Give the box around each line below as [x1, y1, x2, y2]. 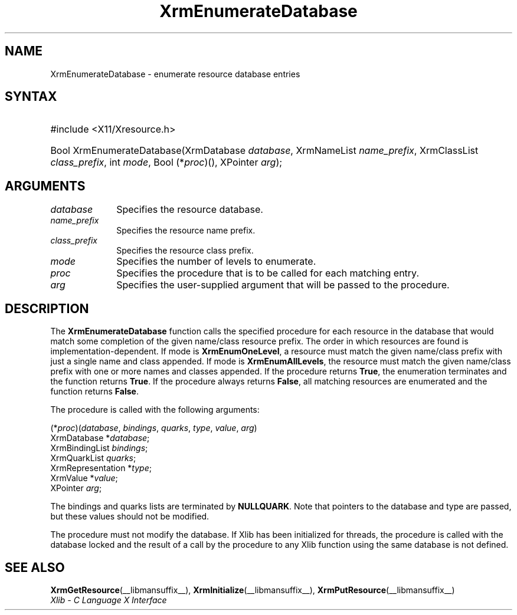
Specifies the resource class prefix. [116, 245, 254, 256]
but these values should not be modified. [50, 511, 210, 522]
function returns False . [50, 386, 139, 397]
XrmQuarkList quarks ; [50, 453, 136, 463]
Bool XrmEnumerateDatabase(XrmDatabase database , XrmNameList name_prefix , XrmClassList [50, 144, 479, 157]
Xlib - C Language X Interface [50, 594, 167, 605]
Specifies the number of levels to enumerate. [116, 255, 316, 268]
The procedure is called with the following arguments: [50, 404, 260, 415]
